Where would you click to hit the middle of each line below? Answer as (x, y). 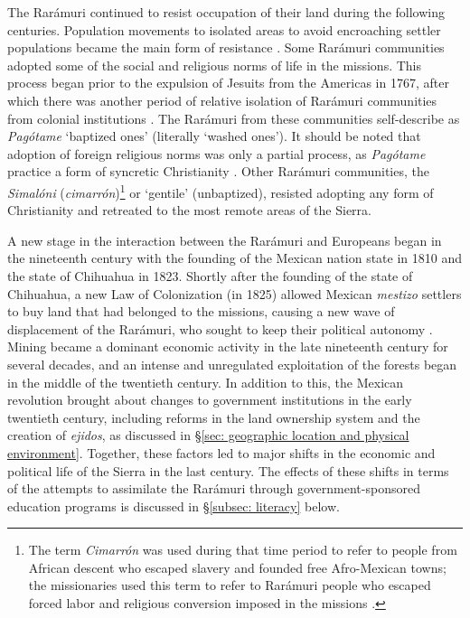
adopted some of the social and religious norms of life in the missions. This (215, 65)
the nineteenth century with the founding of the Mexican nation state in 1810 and (235, 258)
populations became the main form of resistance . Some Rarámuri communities (226, 47)
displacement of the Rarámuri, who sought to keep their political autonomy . (220, 328)
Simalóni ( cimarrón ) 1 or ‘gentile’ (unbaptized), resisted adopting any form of (221, 191)
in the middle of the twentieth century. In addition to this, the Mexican (206, 382)
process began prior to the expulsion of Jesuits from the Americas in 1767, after (228, 83)
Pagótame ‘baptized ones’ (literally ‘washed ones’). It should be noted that (214, 136)
